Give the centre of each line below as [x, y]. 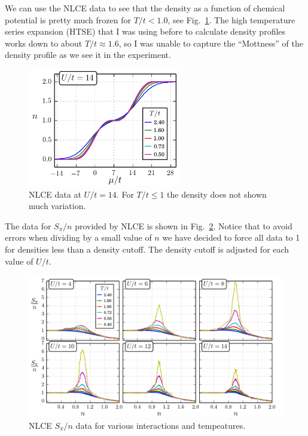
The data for [28, 225]
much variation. [57, 206]
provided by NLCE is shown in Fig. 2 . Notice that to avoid [184, 225]
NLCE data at [55, 194]
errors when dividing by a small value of [78, 237]
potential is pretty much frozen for [68, 19]
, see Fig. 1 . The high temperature [231, 19]
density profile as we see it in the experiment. [88, 55]
